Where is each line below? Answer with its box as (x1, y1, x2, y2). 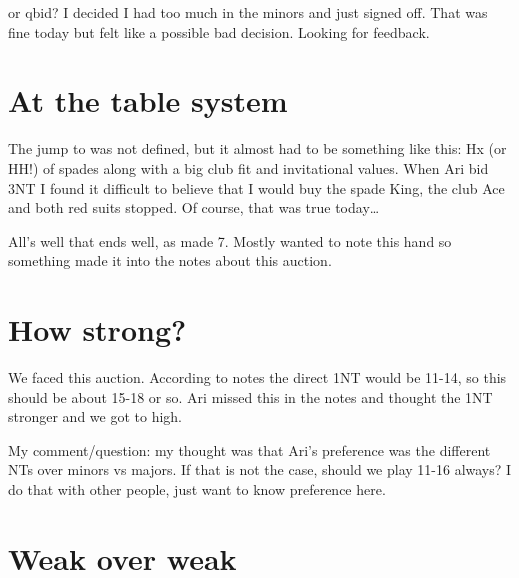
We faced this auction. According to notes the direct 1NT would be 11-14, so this (8, 367, 507, 387)
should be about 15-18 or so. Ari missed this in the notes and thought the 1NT (8, 386, 493, 407)
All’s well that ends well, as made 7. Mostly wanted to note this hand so (8, 230, 452, 251)
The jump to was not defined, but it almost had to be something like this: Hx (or (8, 138, 507, 159)
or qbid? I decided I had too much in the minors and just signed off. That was (8, 2, 488, 22)
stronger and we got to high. (8, 406, 182, 427)
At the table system (8, 80, 288, 121)
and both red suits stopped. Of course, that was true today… (8, 197, 380, 218)
